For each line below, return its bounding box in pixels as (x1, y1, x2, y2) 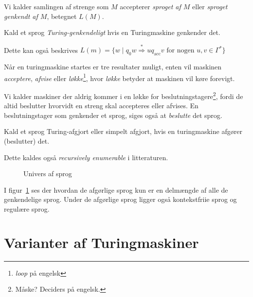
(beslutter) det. (4, 136, 50, 146)
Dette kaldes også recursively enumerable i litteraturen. (4, 152, 168, 162)
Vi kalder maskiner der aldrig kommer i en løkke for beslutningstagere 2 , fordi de (4, 89, 243, 101)
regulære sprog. (4, 203, 50, 214)
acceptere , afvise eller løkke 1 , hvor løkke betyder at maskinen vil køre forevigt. (4, 71, 235, 83)
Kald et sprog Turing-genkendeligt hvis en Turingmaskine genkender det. (4, 27, 220, 37)
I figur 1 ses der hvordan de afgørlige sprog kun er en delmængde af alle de (4, 184, 228, 195)
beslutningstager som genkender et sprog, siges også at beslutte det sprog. (4, 110, 222, 120)
